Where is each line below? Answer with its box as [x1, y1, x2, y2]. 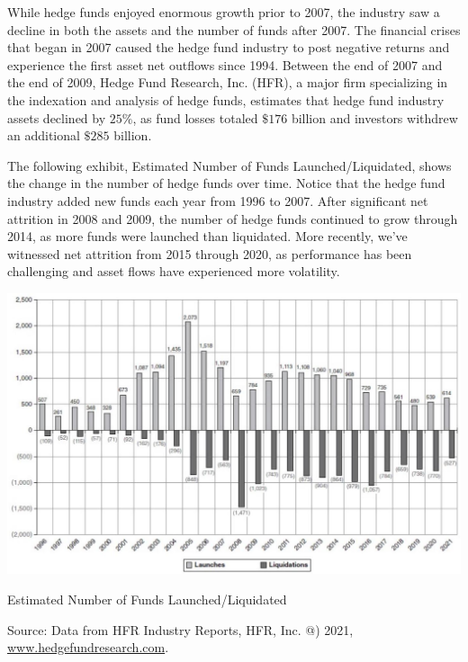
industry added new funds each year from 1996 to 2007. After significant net [7, 191, 428, 210]
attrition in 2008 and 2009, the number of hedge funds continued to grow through [7, 209, 458, 228]
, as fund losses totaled [132, 108, 258, 127]
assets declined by [7, 108, 106, 127]
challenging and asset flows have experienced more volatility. [7, 262, 340, 281]
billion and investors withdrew [291, 108, 458, 127]
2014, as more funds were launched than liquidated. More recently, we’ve [7, 227, 408, 246]
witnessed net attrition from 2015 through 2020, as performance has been [7, 244, 412, 263]
